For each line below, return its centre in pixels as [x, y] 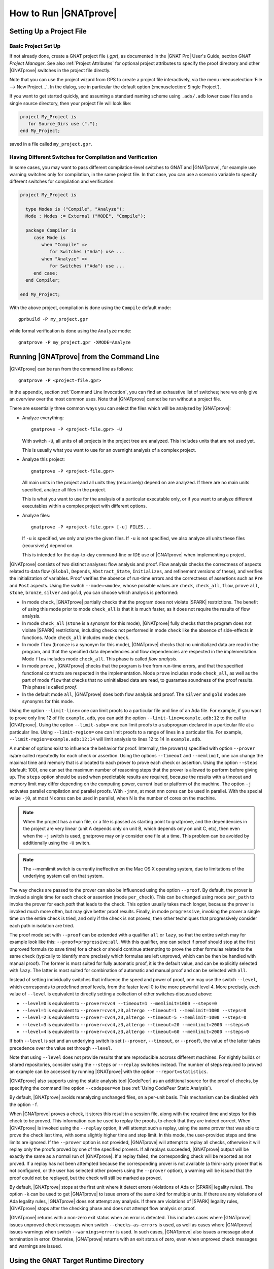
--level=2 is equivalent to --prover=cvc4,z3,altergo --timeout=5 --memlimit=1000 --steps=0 [134, 1017]
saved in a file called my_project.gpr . [51, 144]
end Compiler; [43, 280]
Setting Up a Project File [48, 31]
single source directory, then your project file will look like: [70, 103]
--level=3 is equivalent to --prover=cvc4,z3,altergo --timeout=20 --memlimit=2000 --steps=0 [135, 1024]
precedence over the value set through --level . [61, 1048]
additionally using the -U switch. [57, 843]
